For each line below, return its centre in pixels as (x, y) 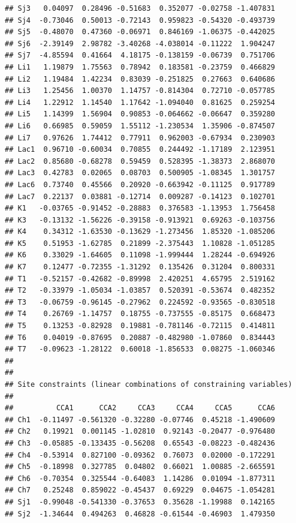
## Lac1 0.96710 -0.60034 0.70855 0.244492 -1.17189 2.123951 (140, 150)
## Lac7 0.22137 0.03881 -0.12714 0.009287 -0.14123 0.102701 (140, 196)
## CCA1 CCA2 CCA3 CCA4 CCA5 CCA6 (140, 408)
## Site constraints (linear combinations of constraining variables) (149, 384)
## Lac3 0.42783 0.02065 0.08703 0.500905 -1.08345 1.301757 (140, 173)
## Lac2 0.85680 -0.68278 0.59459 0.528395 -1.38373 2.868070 (140, 161)
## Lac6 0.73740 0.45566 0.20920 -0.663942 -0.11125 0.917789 (140, 184)
